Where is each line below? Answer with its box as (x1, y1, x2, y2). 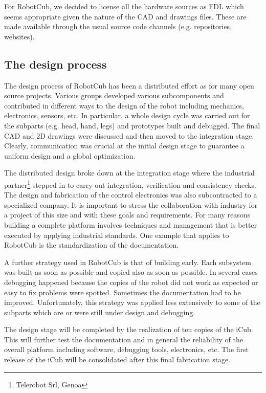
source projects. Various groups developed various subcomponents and (4, 90, 224, 101)
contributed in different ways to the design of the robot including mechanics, (4, 100, 244, 111)
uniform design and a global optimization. (4, 150, 136, 161)
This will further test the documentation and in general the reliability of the (4, 334, 243, 344)
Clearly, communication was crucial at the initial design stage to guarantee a (4, 140, 245, 151)
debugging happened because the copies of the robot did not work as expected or (4, 276, 258, 287)
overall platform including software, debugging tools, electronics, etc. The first (4, 344, 249, 355)
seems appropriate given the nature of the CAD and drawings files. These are (4, 11, 247, 21)
